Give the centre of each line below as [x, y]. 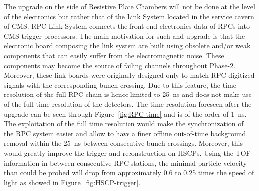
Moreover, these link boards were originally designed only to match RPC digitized [129, 75]
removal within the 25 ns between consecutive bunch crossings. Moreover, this [123, 143]
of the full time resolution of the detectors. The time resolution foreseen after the [128, 104]
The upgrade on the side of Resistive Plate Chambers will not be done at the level [129, 6]
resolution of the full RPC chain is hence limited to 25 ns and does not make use [128, 94]
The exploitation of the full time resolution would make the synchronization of [124, 124]
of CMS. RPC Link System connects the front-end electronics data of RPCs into [127, 26]
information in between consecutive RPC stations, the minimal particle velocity [126, 162]
